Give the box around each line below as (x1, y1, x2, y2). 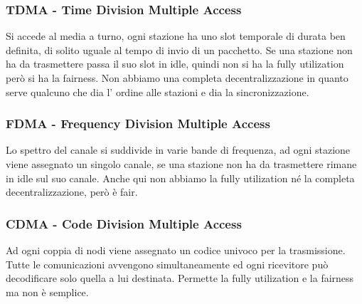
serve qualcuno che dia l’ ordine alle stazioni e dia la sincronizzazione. (6, 84, 309, 99)
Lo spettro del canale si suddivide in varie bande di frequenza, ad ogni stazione (6, 142, 351, 157)
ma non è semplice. (6, 284, 89, 299)
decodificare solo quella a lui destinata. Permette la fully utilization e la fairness (6, 271, 354, 285)
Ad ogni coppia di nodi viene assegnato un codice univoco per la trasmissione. (6, 243, 346, 257)
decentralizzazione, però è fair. (6, 184, 138, 199)
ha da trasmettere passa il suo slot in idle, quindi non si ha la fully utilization (6, 56, 344, 71)
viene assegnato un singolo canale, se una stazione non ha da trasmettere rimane (6, 157, 357, 171)
